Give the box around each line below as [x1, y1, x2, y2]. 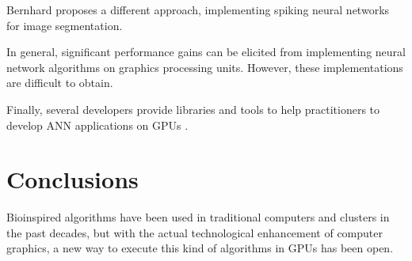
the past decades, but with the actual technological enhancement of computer [6, 224, 383, 240]
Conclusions [6, 163, 139, 195]
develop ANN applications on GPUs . [6, 116, 189, 133]
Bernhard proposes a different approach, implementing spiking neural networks [6, 2, 390, 17]
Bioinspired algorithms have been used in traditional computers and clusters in [6, 209, 390, 225]
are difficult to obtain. [6, 74, 113, 91]
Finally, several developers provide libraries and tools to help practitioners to [6, 100, 380, 117]
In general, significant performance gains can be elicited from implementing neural [6, 43, 406, 60]
